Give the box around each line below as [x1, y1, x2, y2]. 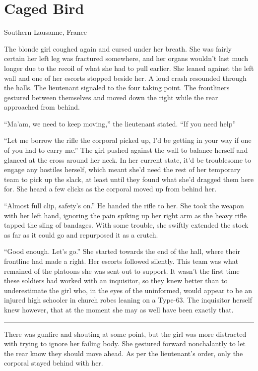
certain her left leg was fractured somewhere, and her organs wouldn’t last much [4, 53, 249, 63]
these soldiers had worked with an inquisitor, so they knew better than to [4, 275, 228, 286]
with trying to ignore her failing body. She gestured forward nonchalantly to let [4, 338, 246, 349]
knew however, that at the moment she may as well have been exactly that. [4, 304, 234, 314]
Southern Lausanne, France [4, 27, 87, 37]
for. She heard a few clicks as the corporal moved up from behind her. [4, 184, 217, 194]
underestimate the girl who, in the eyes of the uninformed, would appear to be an [4, 285, 253, 295]
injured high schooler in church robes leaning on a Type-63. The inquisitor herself [4, 295, 252, 305]
